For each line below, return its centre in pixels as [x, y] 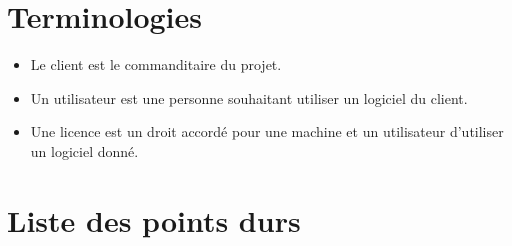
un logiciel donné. [84, 150]
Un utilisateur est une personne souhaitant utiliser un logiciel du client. [249, 97]
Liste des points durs [154, 219]
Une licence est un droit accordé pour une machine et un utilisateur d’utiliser [267, 131]
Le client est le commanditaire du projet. [156, 64]
